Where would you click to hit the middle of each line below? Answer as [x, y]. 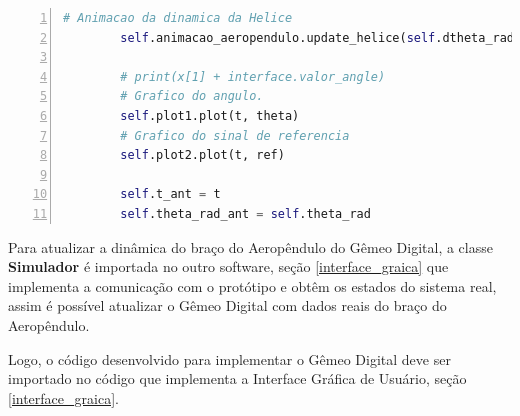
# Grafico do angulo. [192, 96]
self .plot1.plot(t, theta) [210, 115]
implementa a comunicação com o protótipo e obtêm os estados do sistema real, [252, 285]
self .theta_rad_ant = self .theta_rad [245, 213]
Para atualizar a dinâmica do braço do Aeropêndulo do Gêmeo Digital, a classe [250, 246]
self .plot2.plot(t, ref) [202, 155]
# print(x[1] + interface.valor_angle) [253, 76]
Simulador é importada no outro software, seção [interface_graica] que [228, 266]
